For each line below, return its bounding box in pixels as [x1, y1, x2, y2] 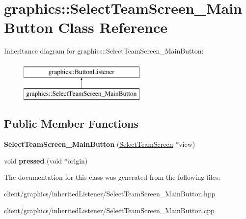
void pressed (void [4, 155, 62, 165]
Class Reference [58, 17, 168, 37]
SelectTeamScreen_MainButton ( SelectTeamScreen [4, 139, 173, 149]
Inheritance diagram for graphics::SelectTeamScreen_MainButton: [4, 46, 204, 56]
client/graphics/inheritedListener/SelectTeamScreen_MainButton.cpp [4, 205, 215, 215]
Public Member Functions [4, 116, 138, 131]
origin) [67, 155, 88, 165]
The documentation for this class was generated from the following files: [4, 172, 220, 182]
